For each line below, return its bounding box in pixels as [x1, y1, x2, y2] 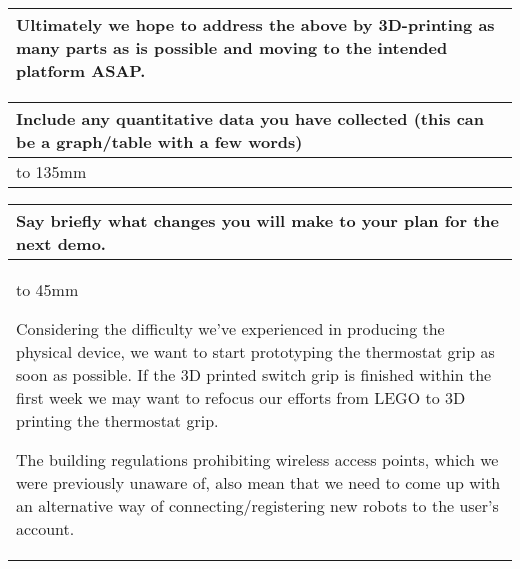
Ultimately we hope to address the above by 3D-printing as [16, 13, 495, 36]
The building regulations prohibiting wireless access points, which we [16, 448, 499, 471]
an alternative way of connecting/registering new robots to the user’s [16, 494, 499, 517]
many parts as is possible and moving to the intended [16, 36, 448, 59]
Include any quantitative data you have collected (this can [16, 107, 485, 130]
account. [16, 517, 75, 540]
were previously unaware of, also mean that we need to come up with [16, 471, 501, 494]
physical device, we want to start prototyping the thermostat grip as [16, 340, 495, 363]
